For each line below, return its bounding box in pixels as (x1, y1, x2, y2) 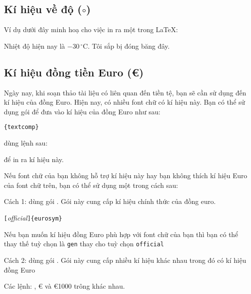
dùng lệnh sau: (4, 138, 48, 148)
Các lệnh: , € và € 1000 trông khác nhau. (4, 281, 125, 291)
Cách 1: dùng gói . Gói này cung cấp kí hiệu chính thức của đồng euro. (4, 196, 216, 206)
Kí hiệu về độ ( (4, 1, 82, 17)
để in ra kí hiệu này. (4, 154, 64, 164)
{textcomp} (4, 124, 39, 131)
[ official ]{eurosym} (4, 213, 62, 222)
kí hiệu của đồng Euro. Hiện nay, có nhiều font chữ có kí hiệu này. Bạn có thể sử (4, 97, 245, 107)
